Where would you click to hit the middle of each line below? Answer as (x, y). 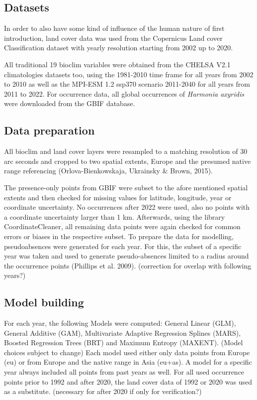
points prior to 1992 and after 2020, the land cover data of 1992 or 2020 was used (128, 381)
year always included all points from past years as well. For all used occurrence (124, 372)
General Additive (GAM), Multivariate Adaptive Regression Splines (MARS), (123, 333)
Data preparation (49, 130)
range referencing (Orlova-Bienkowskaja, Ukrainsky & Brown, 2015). (109, 171)
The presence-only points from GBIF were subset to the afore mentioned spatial (126, 187)
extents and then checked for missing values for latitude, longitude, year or (118, 197)
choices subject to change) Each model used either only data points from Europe (127, 352)
